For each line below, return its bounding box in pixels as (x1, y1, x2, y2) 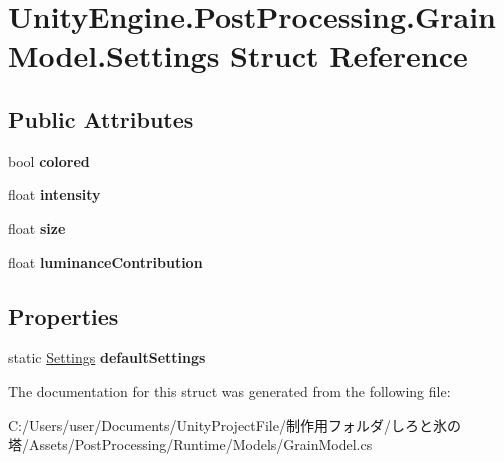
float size (8, 217, 66, 238)
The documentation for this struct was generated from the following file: (8, 380, 451, 401)
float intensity (8, 184, 101, 205)
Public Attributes (8, 103, 194, 134)
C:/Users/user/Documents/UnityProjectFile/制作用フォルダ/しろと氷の (8, 414, 461, 435)
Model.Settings (8, 35, 220, 76)
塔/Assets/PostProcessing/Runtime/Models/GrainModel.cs (8, 434, 373, 455)
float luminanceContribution (8, 251, 203, 272)
